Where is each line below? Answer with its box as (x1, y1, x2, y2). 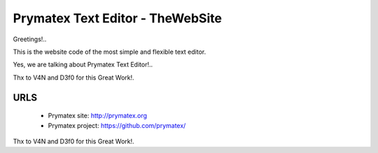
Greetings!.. (13, 35, 47, 43)
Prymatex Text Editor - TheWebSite (13, 10, 222, 26)
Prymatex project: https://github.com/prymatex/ (48, 121, 186, 129)
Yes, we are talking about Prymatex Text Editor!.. (13, 60, 153, 69)
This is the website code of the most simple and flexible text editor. (13, 48, 206, 56)
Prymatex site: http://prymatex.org (48, 112, 147, 120)
